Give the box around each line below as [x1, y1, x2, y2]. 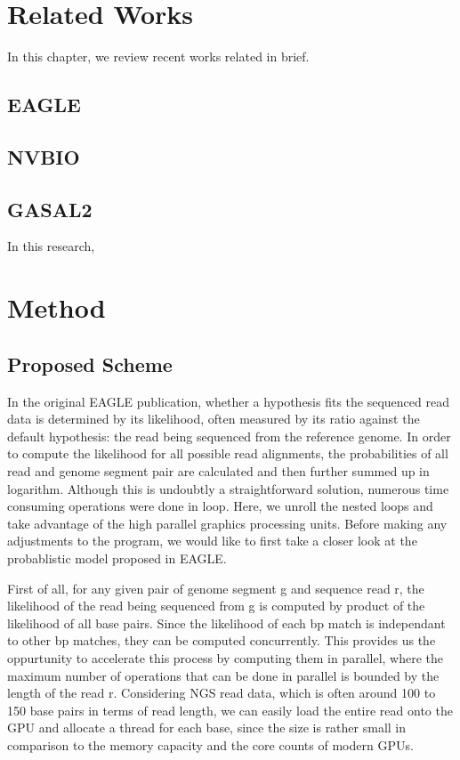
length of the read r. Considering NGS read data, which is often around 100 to [7, 683, 436, 702]
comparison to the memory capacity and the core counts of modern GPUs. [7, 735, 414, 754]
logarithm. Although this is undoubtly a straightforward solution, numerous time [7, 479, 449, 497]
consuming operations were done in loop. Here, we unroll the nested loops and [7, 497, 433, 515]
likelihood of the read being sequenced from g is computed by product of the [7, 596, 425, 615]
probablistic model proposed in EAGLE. [7, 549, 227, 567]
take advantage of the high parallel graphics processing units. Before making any [7, 513, 448, 532]
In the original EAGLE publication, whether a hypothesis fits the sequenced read [7, 392, 449, 410]
